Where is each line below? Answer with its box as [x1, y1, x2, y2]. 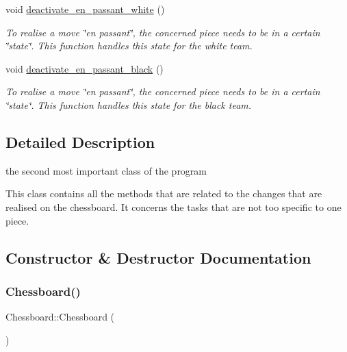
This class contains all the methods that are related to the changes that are [5, 186, 322, 201]
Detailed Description [5, 131, 155, 152]
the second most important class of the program [5, 163, 207, 177]
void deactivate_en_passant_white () [5, 2, 165, 16]
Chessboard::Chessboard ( [5, 310, 115, 324]
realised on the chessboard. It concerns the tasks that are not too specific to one [5, 199, 342, 214]
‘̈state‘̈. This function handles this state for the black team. [5, 97, 252, 112]
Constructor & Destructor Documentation [5, 247, 311, 268]
